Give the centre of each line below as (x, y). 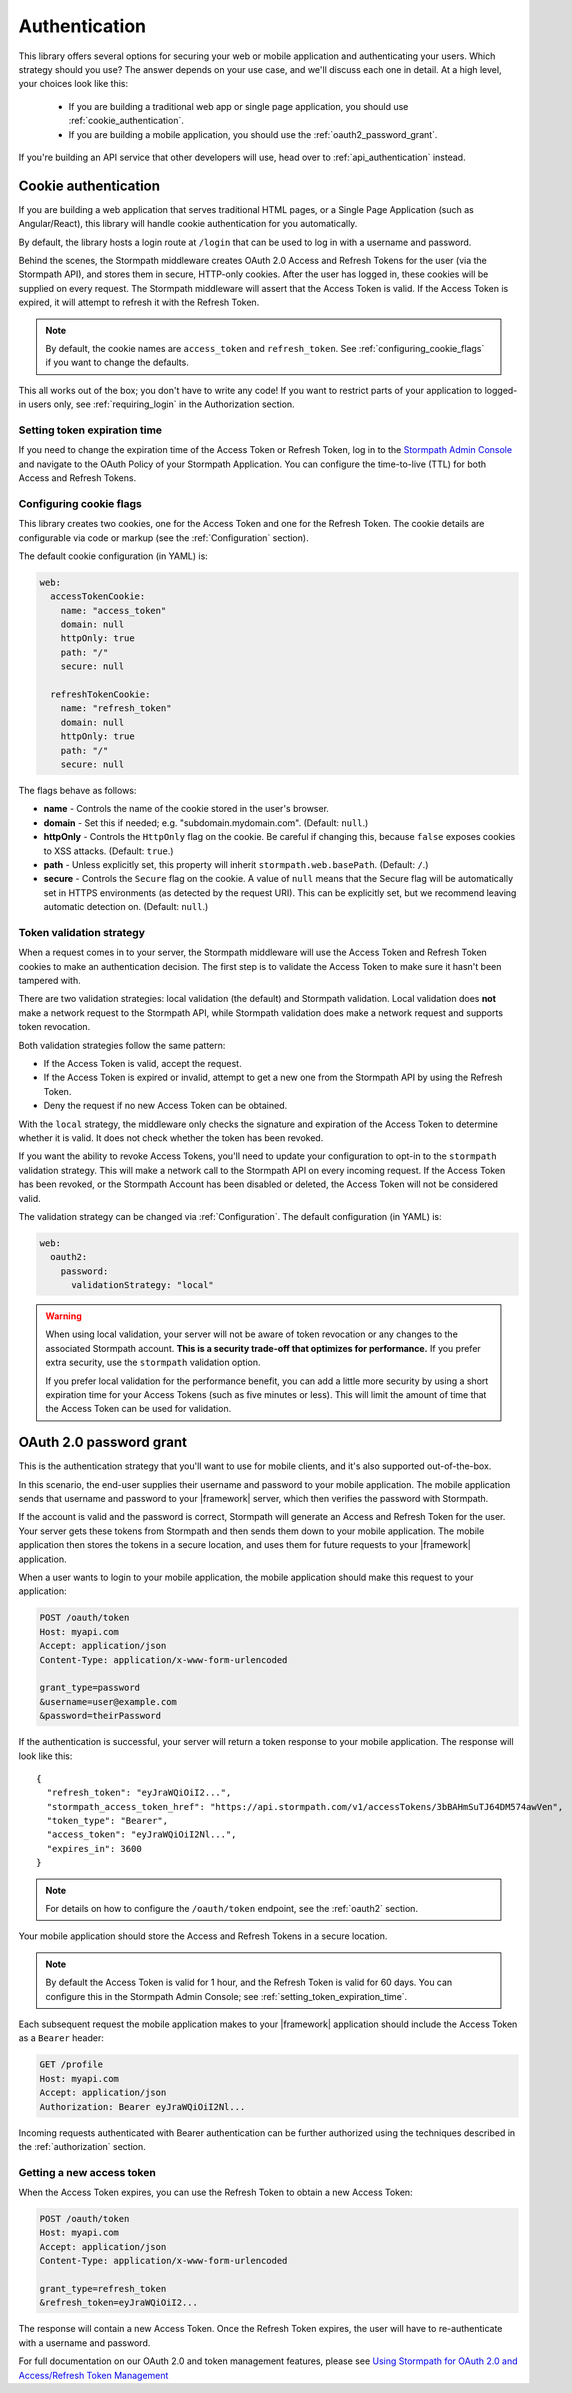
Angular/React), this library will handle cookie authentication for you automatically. (188, 224)
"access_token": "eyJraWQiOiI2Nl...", (141, 1834)
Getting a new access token (87, 2172)
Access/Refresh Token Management (93, 2375)
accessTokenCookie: (98, 596)
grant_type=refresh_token (103, 2288)
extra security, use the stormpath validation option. (153, 1362)
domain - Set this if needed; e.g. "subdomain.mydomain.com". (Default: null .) (206, 822)
